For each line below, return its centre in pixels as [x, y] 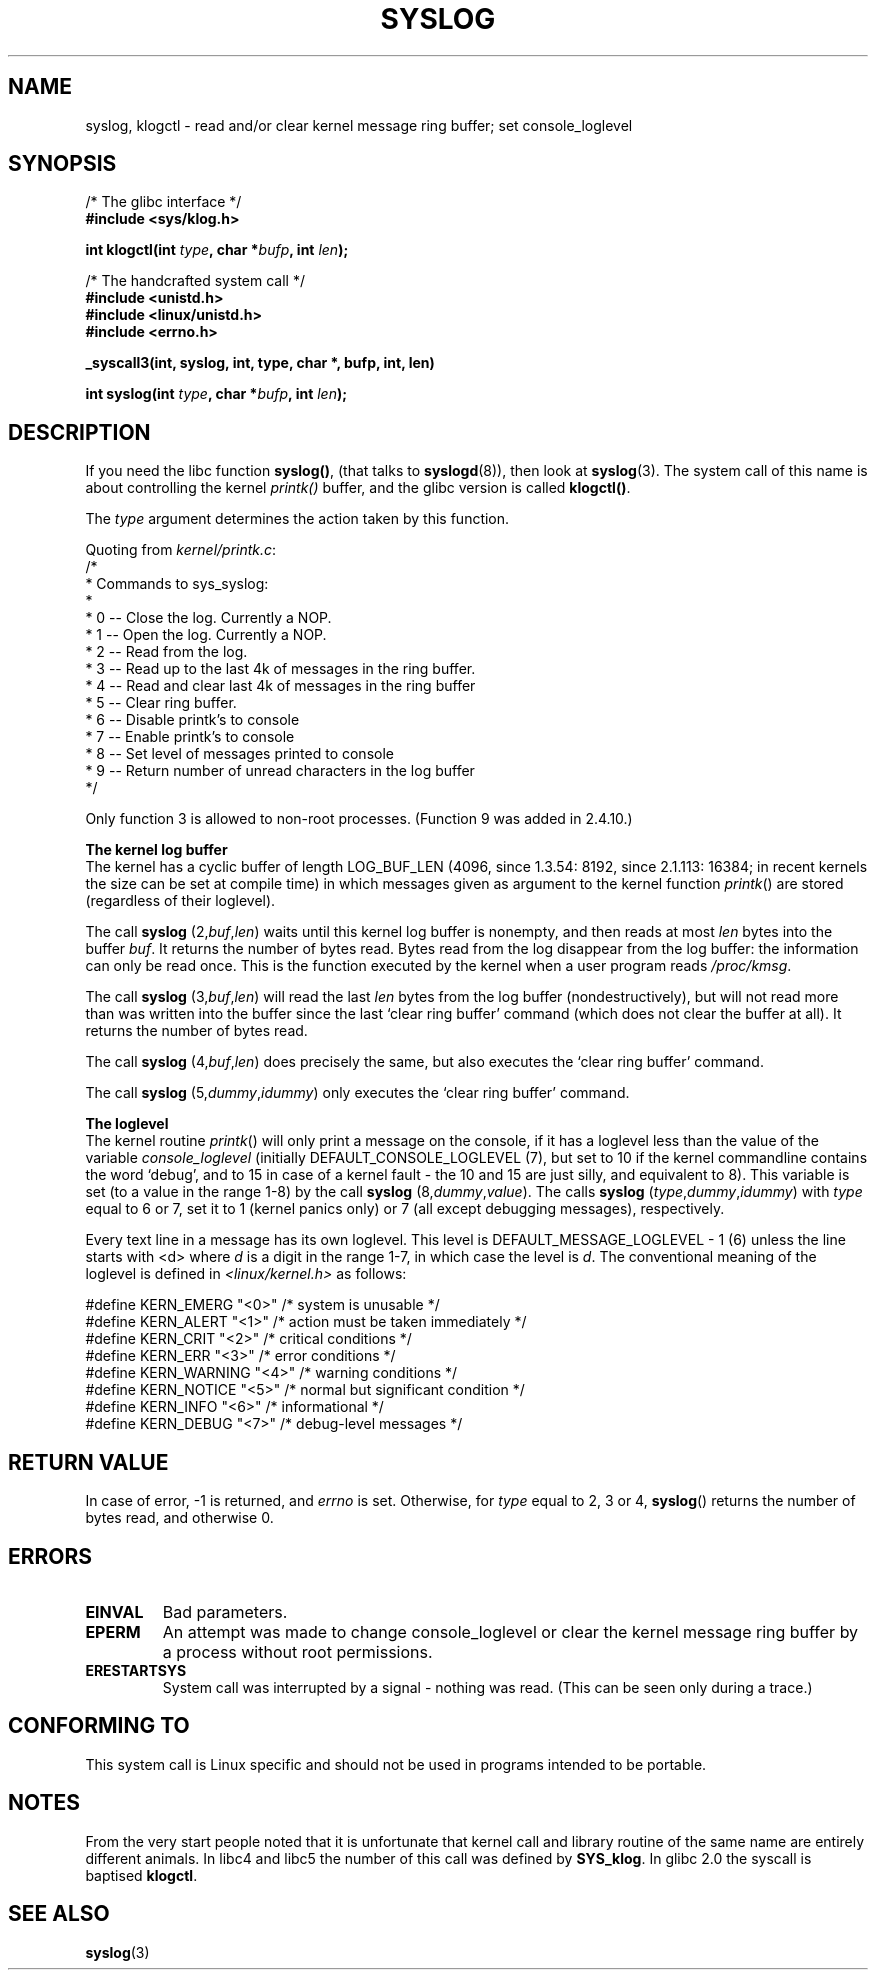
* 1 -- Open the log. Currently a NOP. [206, 635]
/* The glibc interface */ [163, 202]
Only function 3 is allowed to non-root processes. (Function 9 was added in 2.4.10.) [359, 819]
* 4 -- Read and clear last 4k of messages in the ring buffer [280, 686]
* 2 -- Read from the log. [166, 652]
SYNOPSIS [62, 164]
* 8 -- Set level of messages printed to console [239, 754]
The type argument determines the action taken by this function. [297, 519]
